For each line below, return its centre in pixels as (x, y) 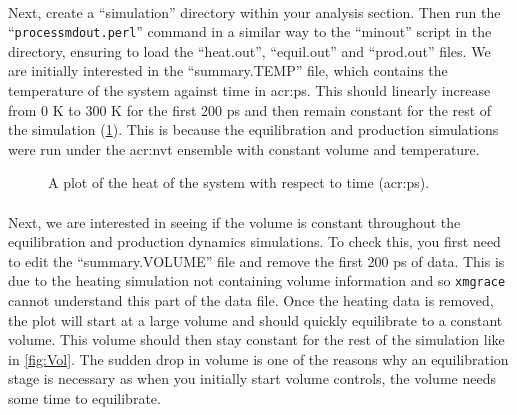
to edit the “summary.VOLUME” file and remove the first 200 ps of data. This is (256, 260)
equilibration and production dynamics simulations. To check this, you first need (254, 241)
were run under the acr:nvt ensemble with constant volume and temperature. (244, 148)
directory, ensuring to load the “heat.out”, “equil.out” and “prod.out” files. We (249, 50)
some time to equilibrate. (84, 398)
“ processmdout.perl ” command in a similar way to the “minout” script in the (250, 31)
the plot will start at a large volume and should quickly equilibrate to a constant (255, 319)
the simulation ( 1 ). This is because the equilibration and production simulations (253, 129)
